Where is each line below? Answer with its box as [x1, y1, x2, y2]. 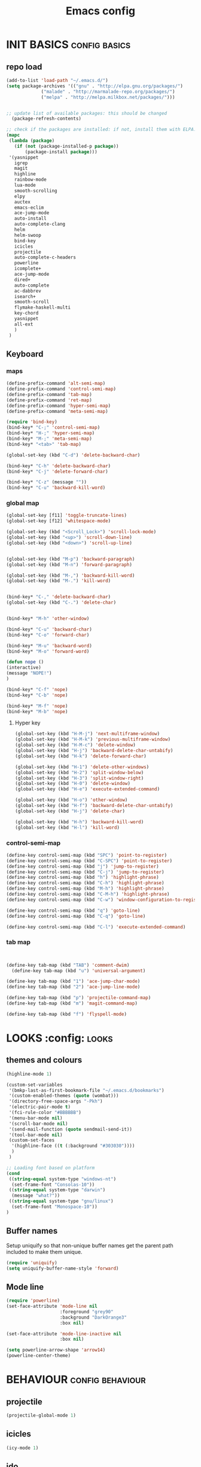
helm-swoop [14, 232, 42, 238]
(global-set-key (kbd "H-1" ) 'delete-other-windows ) [14, 764, 150, 770]
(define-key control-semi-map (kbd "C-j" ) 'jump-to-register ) [6, 869, 165, 875]
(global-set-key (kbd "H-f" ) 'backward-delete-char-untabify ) [14, 803, 173, 809]
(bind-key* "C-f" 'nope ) [6, 686, 68, 692]
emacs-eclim [14, 205, 44, 211]
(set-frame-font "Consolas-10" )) [11, 1182, 95, 1188]
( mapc [6, 132, 20, 138]
